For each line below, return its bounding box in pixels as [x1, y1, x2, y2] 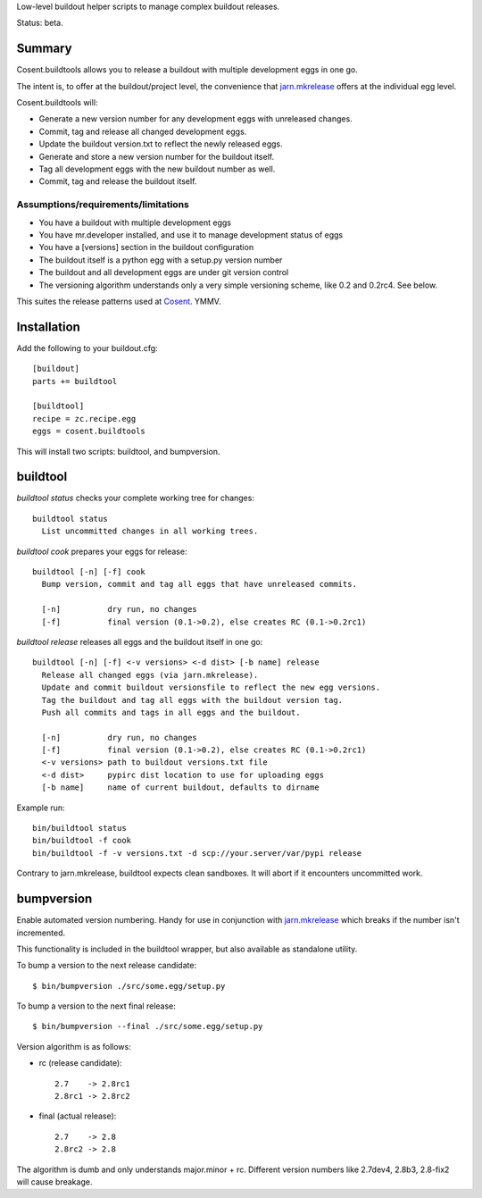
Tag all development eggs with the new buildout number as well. [38, 163, 276, 174]
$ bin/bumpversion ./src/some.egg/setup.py [32, 981, 226, 991]
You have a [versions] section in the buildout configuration [38, 242, 254, 253]
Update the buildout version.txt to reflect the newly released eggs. [38, 138, 283, 149]
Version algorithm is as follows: [16, 1041, 131, 1051]
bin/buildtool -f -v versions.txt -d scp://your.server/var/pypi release [32, 848, 362, 858]
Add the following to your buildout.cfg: [16, 342, 158, 353]
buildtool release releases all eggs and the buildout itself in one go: [16, 636, 263, 647]
